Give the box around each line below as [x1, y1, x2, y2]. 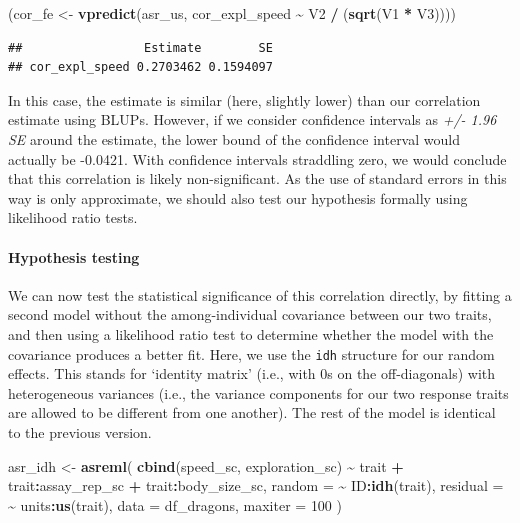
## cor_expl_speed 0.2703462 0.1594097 [8, 60, 273, 75]
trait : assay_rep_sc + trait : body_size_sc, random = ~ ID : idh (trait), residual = [8, 475, 504, 496]
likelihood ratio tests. [8, 207, 138, 228]
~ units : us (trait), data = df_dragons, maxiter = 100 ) [8, 494, 342, 515]
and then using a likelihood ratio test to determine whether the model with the [8, 323, 494, 344]
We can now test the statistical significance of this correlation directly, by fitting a [8, 284, 512, 305]
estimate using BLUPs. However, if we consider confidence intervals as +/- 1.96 [8, 109, 497, 130]
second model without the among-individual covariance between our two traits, [8, 304, 492, 325]
